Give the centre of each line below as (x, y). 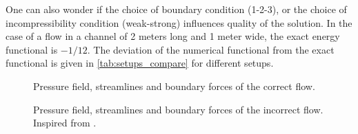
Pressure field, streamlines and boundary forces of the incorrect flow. (178, 109)
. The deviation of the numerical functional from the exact (211, 49)
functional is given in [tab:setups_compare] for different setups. (140, 63)
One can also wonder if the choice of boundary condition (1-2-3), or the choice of (176, 9)
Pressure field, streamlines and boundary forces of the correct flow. (174, 86)
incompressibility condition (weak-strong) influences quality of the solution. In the (179, 22)
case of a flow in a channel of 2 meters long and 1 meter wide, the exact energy (173, 36)
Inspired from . (65, 123)
